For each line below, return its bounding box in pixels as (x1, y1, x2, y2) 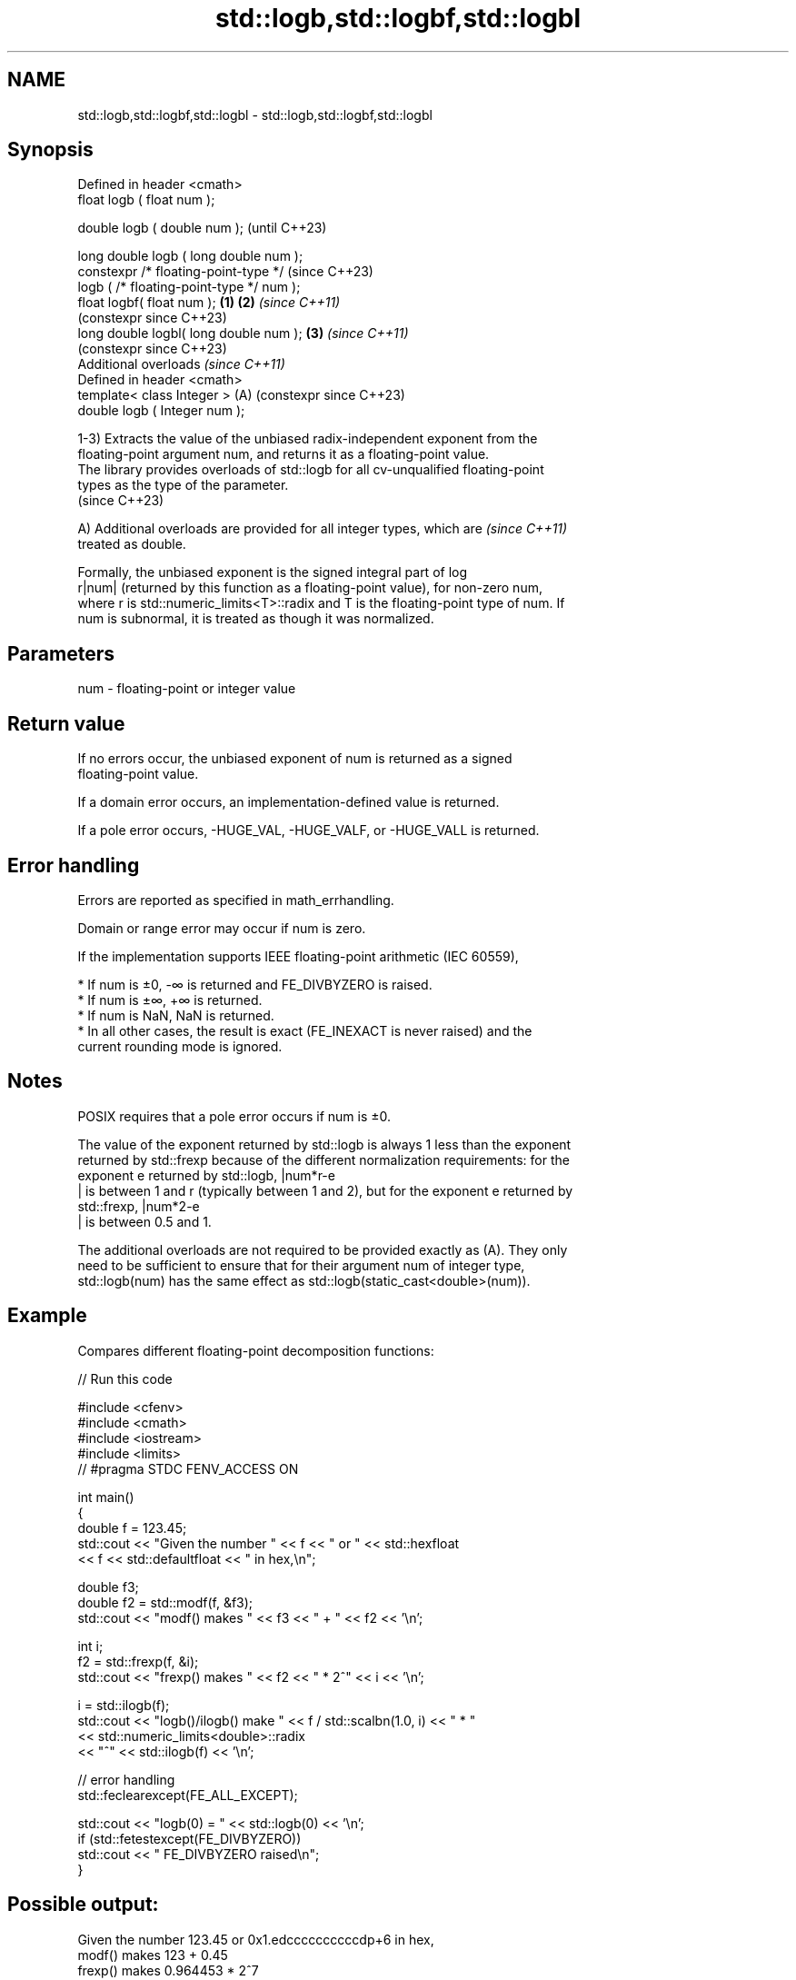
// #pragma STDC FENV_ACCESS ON (77, 1460, 299, 1477)
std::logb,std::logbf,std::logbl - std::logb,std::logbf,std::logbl (77, 106, 433, 123)
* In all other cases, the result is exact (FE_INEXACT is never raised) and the (77, 1022, 532, 1039)
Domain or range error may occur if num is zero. (77, 920, 366, 936)
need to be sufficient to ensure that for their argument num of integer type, (77, 1257, 525, 1273)
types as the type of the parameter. (77, 477, 289, 493)
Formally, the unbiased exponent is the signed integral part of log (77, 564, 468, 581)
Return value (7, 711, 125, 735)
